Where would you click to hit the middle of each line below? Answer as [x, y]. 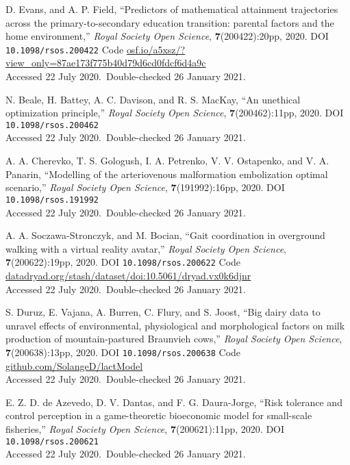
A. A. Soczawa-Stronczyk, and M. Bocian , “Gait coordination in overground [165, 235]
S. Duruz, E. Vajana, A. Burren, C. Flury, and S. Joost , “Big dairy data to [163, 312]
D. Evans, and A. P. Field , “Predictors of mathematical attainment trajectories [172, 9]
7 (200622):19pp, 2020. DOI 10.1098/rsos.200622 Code [123, 262]
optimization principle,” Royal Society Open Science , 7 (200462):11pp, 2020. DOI [175, 113]
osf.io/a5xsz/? [156, 49]
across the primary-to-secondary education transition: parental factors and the [170, 22]
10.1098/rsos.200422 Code [65, 49]
